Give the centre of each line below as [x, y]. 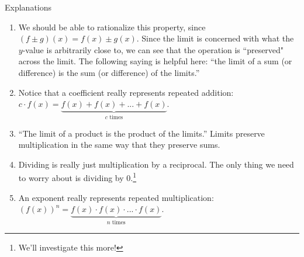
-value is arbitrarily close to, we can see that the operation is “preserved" [153, 49]
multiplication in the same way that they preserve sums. [119, 145]
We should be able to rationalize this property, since [112, 27]
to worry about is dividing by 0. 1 [77, 177]
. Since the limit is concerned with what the [215, 38]
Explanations [28, 7]
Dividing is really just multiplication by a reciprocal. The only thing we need [156, 164]
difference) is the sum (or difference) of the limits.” [109, 72]
